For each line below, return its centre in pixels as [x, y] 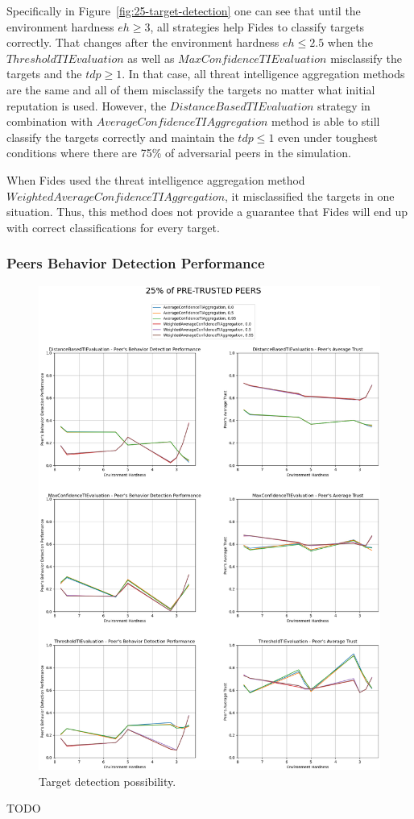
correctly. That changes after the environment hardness [143, 42]
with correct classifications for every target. [113, 227]
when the [350, 42]
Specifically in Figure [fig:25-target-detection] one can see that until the [184, 10]
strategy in [344, 105]
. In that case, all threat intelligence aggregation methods [263, 74]
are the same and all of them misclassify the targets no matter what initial [191, 89]
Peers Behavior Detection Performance [136, 263]
